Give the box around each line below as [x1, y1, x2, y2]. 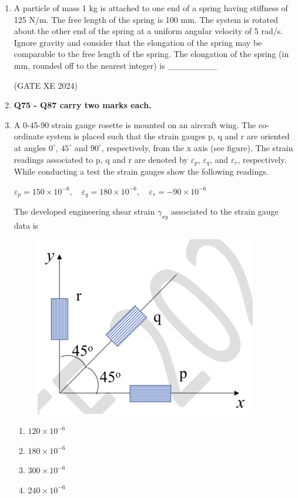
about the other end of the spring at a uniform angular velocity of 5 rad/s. [14, 25, 283, 37]
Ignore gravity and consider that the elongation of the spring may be [14, 36, 262, 48]
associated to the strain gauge [171, 205, 279, 218]
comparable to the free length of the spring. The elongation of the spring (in [14, 48, 289, 60]
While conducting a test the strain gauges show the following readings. [14, 165, 269, 177]
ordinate [14, 130, 44, 142]
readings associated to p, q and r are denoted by [14, 153, 188, 165]
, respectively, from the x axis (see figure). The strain [101, 141, 293, 153]
